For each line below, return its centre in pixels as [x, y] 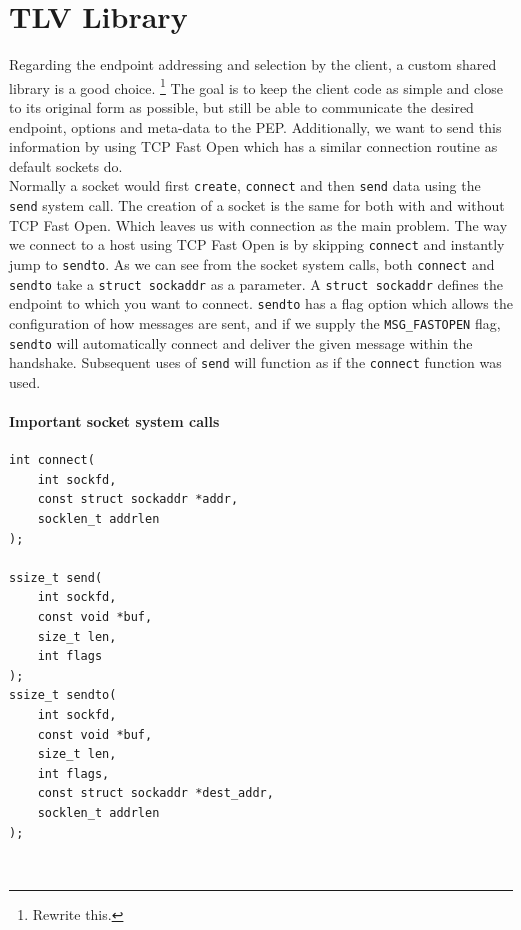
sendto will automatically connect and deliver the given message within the [241, 342]
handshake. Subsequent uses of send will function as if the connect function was [255, 362]
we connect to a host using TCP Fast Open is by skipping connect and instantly [257, 244]
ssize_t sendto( [63, 695]
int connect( [52, 460]
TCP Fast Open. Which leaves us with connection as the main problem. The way [258, 224]
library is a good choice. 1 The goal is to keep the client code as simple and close [256, 86]
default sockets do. [66, 165]
